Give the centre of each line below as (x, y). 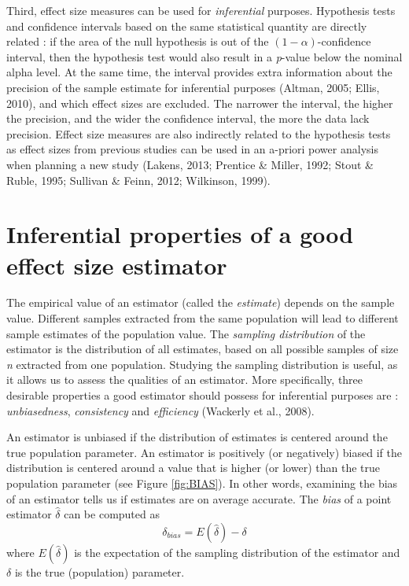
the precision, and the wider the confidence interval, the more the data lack (188, 118)
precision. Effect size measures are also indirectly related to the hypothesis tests (199, 133)
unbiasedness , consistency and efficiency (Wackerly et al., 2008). (160, 410)
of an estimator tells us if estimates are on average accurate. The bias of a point (199, 498)
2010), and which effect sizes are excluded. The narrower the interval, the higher (200, 103)
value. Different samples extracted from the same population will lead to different (203, 318)
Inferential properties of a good (180, 234)
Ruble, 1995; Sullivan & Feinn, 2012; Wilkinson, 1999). (138, 180)
